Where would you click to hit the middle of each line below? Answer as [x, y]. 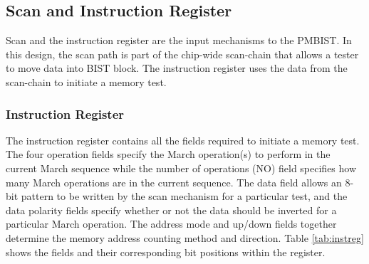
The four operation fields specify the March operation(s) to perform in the [168, 154]
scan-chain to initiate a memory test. [86, 81]
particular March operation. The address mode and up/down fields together [171, 224]
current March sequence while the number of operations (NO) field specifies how [181, 168]
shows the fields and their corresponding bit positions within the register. [166, 252]
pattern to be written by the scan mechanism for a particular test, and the [184, 196]
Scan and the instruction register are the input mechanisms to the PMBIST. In [179, 40]
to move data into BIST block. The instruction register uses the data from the [177, 68]
